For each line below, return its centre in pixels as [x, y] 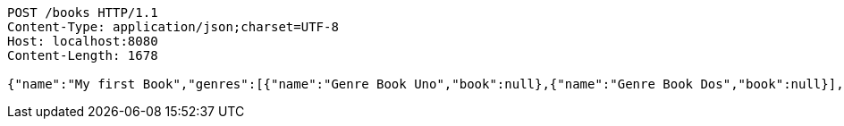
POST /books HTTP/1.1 [83, 13]
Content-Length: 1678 [83, 55]
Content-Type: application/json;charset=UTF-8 [173, 27]
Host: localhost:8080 [83, 41]
